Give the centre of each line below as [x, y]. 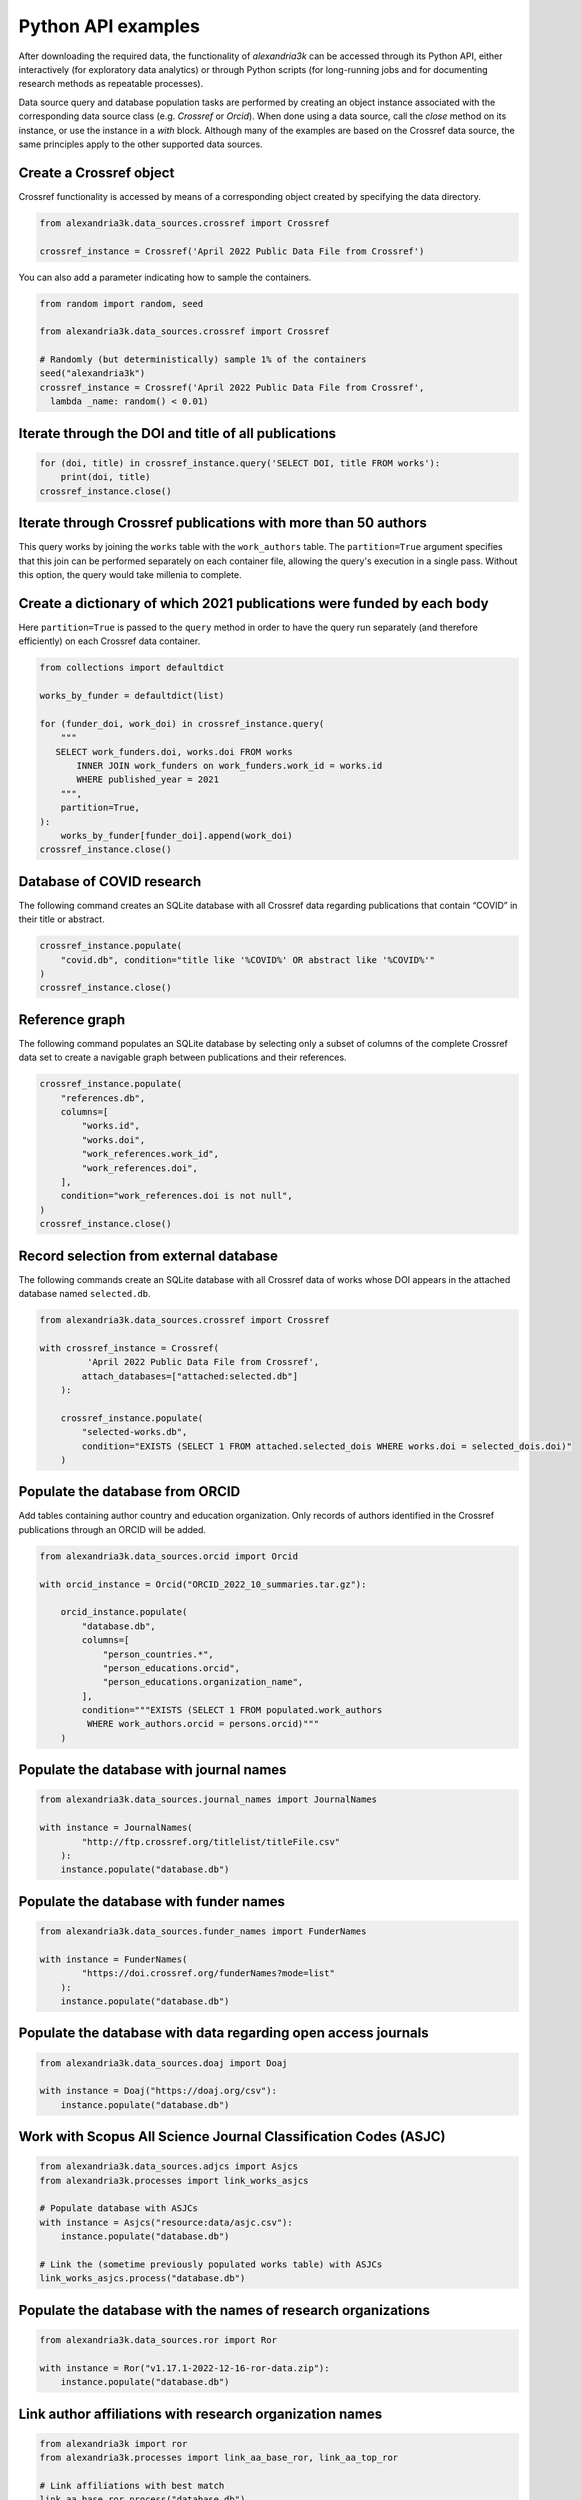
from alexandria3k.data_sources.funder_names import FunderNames [203, 1931]
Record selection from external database [148, 1255]
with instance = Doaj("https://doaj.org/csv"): [158, 2091]
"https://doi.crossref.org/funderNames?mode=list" [208, 1973]
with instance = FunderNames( [113, 1959]
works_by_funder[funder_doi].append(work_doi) [177, 835]
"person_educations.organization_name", [203, 1682]
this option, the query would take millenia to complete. [130, 574]
